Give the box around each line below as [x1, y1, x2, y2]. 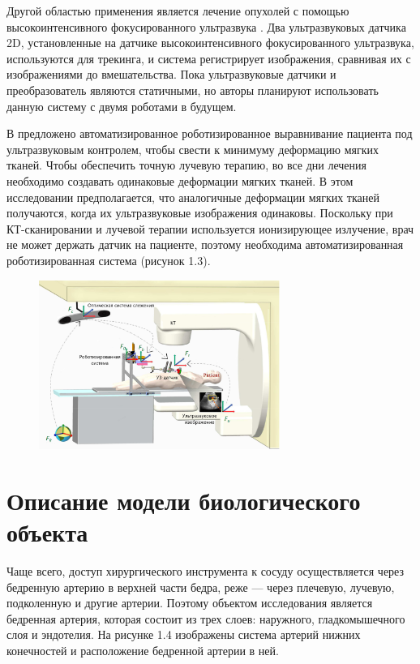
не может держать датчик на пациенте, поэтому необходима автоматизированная [6, 236, 404, 253]
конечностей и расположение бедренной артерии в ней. [6, 642, 279, 659]
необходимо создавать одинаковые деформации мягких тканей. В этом [6, 172, 354, 189]
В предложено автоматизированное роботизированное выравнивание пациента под [6, 125, 413, 142]
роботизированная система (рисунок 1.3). [6, 251, 211, 268]
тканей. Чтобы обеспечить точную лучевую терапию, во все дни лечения [6, 156, 367, 173]
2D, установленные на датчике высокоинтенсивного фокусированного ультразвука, [6, 34, 414, 51]
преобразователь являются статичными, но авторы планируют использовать [6, 81, 379, 98]
